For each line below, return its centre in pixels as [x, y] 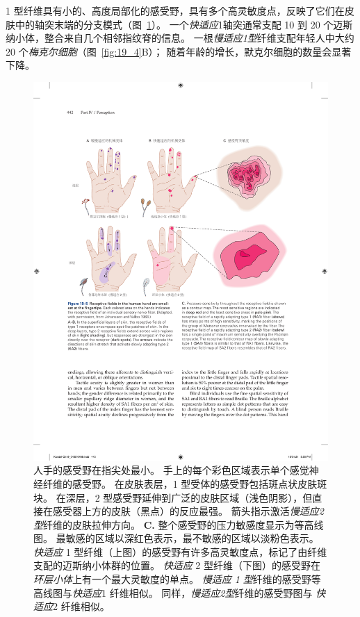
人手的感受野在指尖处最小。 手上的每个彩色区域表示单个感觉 [171, 470]
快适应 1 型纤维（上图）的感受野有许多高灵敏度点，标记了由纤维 [180, 551]
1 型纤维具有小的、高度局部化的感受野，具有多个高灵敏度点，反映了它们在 [175, 10]
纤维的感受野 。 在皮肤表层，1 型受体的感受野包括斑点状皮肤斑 [185, 483]
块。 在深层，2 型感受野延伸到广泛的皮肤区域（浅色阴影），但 [173, 497]
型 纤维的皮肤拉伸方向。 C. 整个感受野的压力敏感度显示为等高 [174, 524]
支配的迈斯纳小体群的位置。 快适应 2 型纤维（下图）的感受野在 [177, 565]
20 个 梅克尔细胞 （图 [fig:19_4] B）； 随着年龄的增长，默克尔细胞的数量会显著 [179, 51]
